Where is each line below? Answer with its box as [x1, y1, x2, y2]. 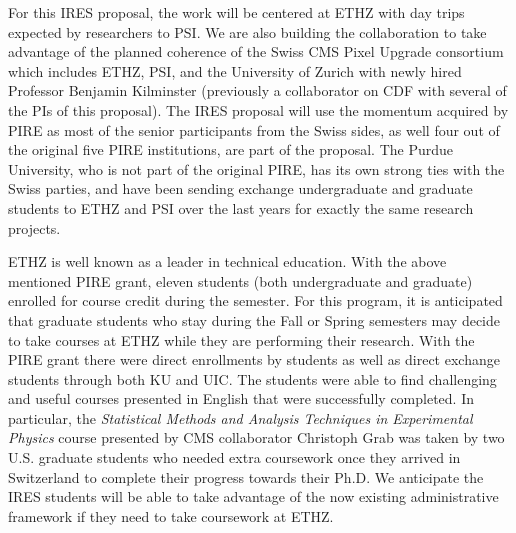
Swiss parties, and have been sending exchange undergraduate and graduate [8, 178, 473, 199]
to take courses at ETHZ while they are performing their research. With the [8, 329, 475, 350]
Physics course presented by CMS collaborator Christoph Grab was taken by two [8, 427, 505, 448]
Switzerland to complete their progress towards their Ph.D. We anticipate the [8, 466, 484, 487]
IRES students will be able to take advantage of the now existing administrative [8, 486, 499, 507]
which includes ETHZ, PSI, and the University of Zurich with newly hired [8, 60, 462, 81]
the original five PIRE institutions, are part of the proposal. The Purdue [8, 139, 453, 160]
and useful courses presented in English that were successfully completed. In [8, 388, 475, 409]
